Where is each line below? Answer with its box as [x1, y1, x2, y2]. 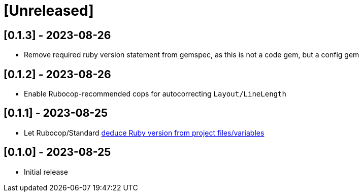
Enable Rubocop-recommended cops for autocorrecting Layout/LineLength [24, 89, 286, 99]
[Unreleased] [4, 2, 94, 19]
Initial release [24, 167, 68, 176]
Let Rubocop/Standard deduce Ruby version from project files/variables [24, 128, 265, 137]
